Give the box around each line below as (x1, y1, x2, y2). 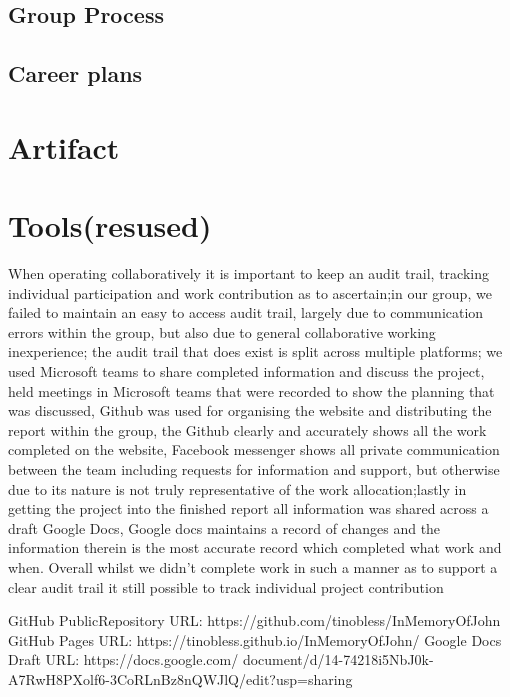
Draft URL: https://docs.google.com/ (8, 649, 239, 670)
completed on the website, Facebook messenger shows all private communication (8, 439, 500, 460)
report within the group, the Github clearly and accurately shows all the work (8, 419, 487, 440)
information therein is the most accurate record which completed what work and (8, 537, 502, 558)
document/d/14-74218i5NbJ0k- (242, 649, 434, 670)
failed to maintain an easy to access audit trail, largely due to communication (8, 302, 484, 323)
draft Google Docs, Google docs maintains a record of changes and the (8, 517, 441, 538)
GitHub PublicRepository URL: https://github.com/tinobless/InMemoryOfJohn (8, 610, 501, 631)
